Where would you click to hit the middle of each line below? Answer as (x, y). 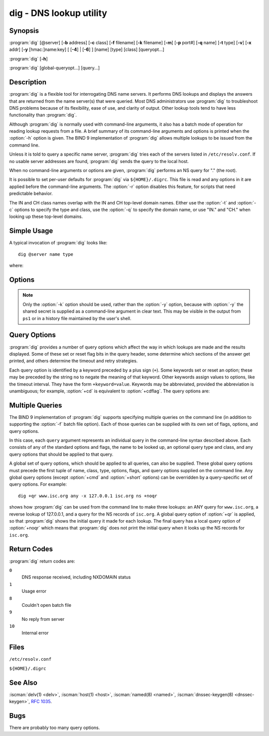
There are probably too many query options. (55, 728)
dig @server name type (46, 254)
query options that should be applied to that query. (61, 454)
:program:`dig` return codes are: (42, 561)
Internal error (35, 633)
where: (16, 266)
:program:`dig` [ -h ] (29, 59)
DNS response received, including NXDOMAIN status (76, 577)
